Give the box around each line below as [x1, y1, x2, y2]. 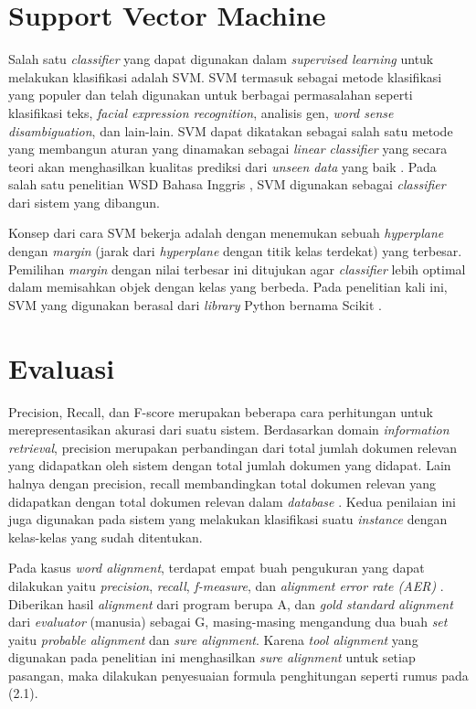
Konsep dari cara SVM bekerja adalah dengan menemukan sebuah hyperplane [8, 223, 444, 242]
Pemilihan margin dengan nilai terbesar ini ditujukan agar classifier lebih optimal [8, 259, 466, 278]
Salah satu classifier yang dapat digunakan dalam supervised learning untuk [8, 49, 434, 69]
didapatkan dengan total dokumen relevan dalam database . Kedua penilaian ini [8, 491, 456, 510]
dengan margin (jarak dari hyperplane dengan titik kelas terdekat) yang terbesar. [8, 242, 462, 261]
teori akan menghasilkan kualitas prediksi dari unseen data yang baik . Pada [8, 156, 437, 176]
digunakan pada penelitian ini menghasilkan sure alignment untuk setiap [8, 648, 416, 667]
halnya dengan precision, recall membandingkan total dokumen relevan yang [8, 473, 437, 492]
